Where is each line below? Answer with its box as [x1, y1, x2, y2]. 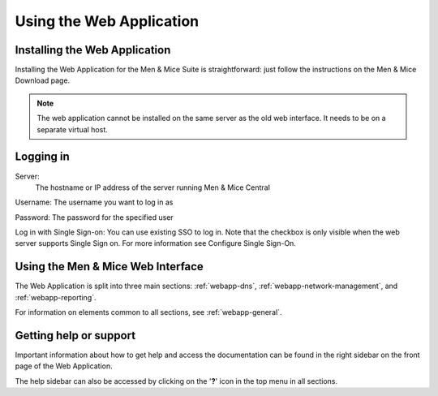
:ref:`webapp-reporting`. [15, 292, 97, 302]
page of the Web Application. [15, 361, 113, 371]
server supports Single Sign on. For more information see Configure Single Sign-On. [15, 239, 296, 248]
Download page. [15, 75, 71, 85]
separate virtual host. [36, 124, 109, 134]
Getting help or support [15, 329, 136, 342]
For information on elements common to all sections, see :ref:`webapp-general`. [15, 308, 282, 317]
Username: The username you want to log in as [15, 197, 174, 207]
